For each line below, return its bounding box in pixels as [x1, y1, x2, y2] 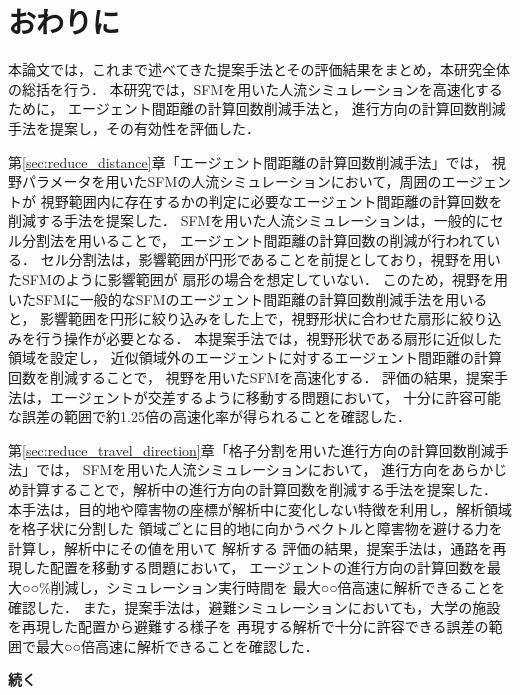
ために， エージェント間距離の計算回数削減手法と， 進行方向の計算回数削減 [8, 98, 506, 119]
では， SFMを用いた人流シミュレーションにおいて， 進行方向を [35, 459, 452, 480]
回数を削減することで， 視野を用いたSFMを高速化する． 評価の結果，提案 [8, 367, 495, 388]
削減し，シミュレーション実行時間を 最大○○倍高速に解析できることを [50, 576, 506, 597]
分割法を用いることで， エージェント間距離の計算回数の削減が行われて [21, 229, 487, 250]
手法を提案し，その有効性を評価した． [8, 117, 260, 138]
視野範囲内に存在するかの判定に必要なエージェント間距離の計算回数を [40, 190, 503, 211]
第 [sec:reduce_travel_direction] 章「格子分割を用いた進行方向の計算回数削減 [8, 439, 495, 460]
